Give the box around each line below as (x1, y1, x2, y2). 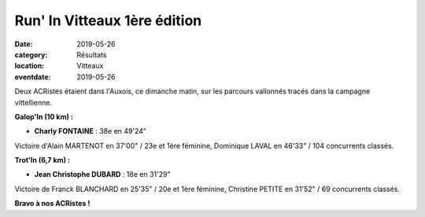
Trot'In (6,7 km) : (14, 156, 71, 165)
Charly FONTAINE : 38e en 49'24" (34, 127, 147, 136)
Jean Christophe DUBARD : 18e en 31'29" (34, 170, 171, 179)
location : (14, 61, 45, 71)
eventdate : (14, 72, 51, 82)
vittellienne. (14, 97, 53, 107)
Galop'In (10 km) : (14, 112, 74, 121)
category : (14, 50, 48, 59)
